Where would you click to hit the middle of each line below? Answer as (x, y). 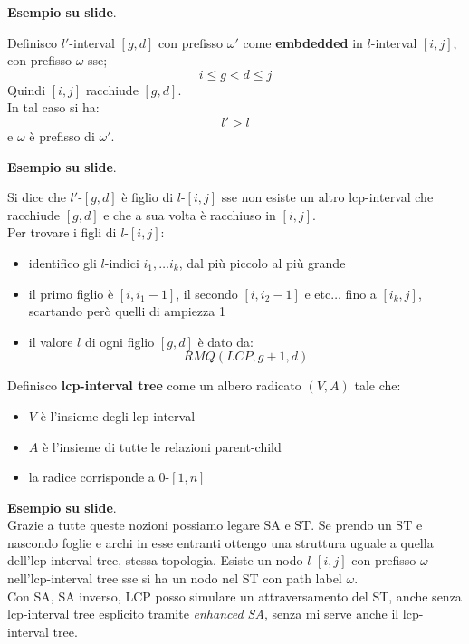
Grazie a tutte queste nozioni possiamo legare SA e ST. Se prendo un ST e (215, 525)
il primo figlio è (71, 293)
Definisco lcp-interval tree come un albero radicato (154, 385)
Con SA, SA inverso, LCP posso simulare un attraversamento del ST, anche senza (234, 596)
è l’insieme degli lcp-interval (118, 415)
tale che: (378, 385)
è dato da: (225, 341)
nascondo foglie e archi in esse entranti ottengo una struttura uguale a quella (220, 542)
